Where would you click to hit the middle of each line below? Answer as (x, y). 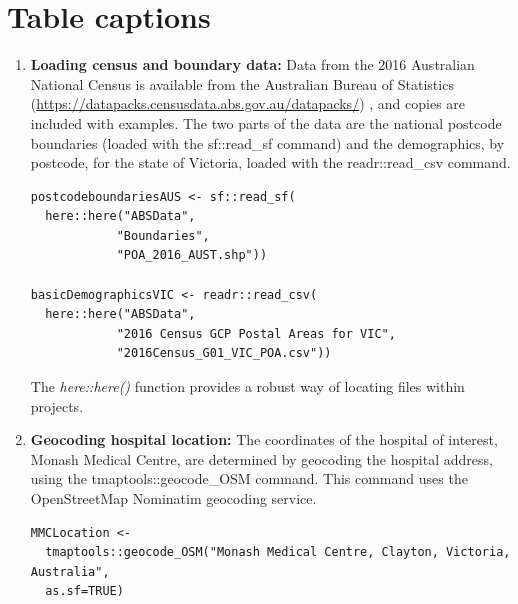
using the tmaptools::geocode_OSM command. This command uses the (249, 478)
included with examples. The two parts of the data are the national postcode (266, 122)
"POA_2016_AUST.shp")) (192, 255)
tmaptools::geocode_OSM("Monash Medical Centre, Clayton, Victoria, (278, 552)
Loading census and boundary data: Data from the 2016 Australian (252, 64)
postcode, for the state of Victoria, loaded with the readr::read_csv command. (270, 162)
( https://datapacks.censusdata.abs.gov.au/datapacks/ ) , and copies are (248, 103)
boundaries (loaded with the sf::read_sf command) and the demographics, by (267, 142)
